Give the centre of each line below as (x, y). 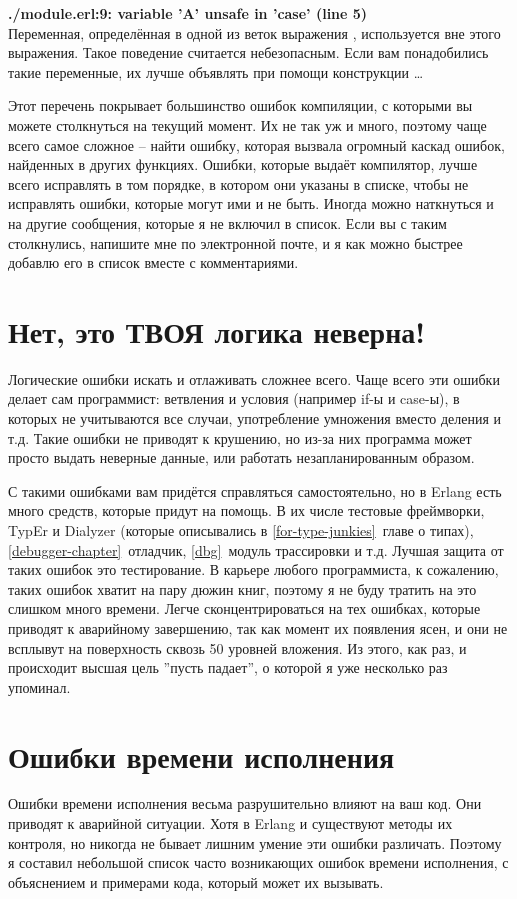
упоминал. (39, 686)
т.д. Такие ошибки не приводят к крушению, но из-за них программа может (240, 437)
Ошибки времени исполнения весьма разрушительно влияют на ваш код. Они (245, 803)
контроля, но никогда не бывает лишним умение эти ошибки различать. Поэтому (255, 842)
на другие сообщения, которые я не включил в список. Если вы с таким (227, 222)
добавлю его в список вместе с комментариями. (153, 262)
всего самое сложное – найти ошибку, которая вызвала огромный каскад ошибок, (256, 144)
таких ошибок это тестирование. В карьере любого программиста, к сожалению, (253, 569)
